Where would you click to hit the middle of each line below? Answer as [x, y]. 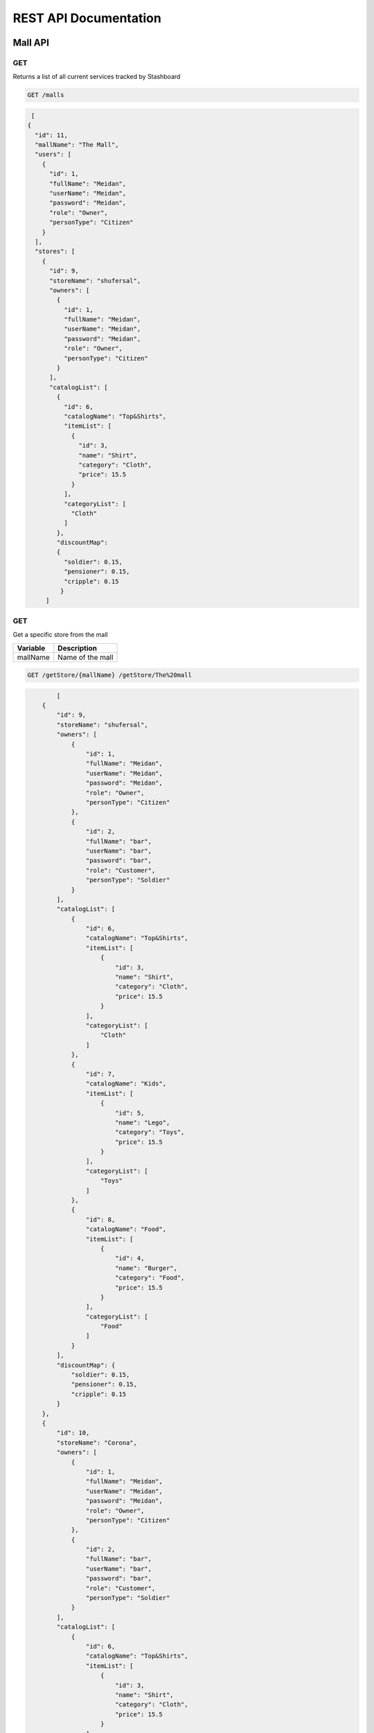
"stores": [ [55, 252]
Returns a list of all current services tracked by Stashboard [97, 77]
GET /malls [46, 95]
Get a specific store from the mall [60, 635]
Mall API [31, 43]
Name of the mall [86, 657]
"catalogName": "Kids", [126, 1084]
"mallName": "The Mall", [77, 145]
